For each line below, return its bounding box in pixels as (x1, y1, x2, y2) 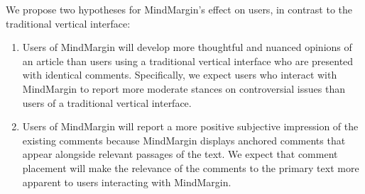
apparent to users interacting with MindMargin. (22, 174, 231, 189)
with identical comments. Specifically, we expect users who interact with (22, 67, 337, 82)
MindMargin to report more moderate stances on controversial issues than (22, 81, 345, 96)
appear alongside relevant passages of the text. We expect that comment (22, 147, 338, 161)
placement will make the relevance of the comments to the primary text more (22, 160, 359, 175)
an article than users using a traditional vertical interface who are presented (22, 53, 354, 68)
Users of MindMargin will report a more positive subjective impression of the (22, 119, 359, 134)
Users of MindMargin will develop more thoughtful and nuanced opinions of (22, 40, 352, 55)
